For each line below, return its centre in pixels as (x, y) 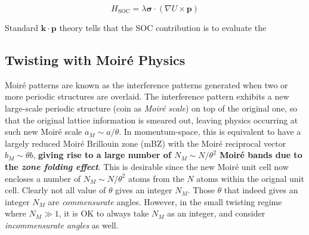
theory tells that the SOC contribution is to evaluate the (163, 27)
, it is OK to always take (104, 213)
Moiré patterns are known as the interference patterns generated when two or (146, 84)
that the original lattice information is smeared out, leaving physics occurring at (152, 120)
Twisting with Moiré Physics (95, 59)
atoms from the (156, 178)
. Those (201, 190)
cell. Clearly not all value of (55, 190)
